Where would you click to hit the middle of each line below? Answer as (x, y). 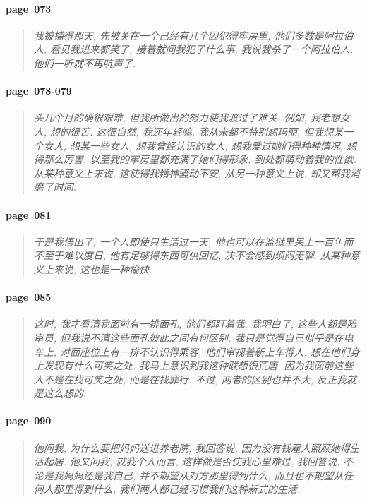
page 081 (29, 214)
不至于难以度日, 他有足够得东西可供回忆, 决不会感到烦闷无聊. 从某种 (192, 255)
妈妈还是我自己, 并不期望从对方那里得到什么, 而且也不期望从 (203, 475)
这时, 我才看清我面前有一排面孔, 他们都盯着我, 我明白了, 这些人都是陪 (195, 324)
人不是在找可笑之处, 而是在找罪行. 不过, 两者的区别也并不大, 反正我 (190, 379)
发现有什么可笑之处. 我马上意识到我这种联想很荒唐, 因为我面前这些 (198, 365)
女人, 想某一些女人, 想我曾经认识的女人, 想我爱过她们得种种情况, (193, 145)
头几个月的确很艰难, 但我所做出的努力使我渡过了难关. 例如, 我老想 (187, 118)
